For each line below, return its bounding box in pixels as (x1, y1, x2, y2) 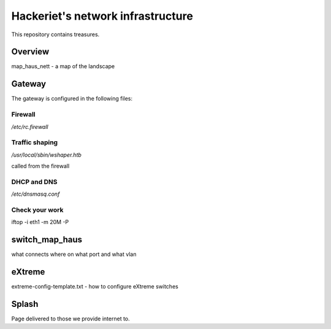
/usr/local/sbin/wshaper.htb (11, 151, 82, 158)
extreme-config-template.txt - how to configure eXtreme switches (11, 283, 179, 290)
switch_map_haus (11, 234, 83, 245)
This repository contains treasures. (11, 31, 100, 38)
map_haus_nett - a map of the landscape (11, 63, 115, 70)
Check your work (11, 206, 64, 214)
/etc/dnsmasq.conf (11, 190, 60, 198)
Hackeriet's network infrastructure (11, 9, 193, 23)
